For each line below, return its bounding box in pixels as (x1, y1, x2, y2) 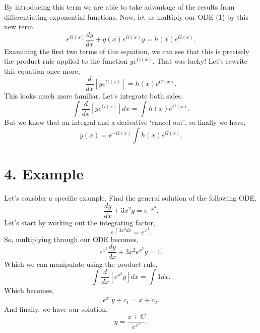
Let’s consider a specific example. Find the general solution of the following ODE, (4, 193, 256, 203)
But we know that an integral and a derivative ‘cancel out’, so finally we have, (4, 117, 246, 127)
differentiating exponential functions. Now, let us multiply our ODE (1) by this (4, 11, 248, 22)
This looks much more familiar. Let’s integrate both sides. (4, 90, 183, 101)
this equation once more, (4, 66, 80, 76)
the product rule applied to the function (4, 56, 128, 66)
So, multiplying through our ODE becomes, (4, 233, 139, 244)
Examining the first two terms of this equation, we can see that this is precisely (4, 45, 249, 56)
